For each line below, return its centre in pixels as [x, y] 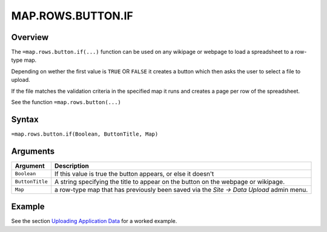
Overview [30, 37]
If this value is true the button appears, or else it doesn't [134, 174]
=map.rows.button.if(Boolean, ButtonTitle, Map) [85, 134]
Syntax [25, 119]
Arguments [33, 151]
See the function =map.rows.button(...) [66, 102]
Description [72, 165]
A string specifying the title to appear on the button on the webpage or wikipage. [170, 182]
